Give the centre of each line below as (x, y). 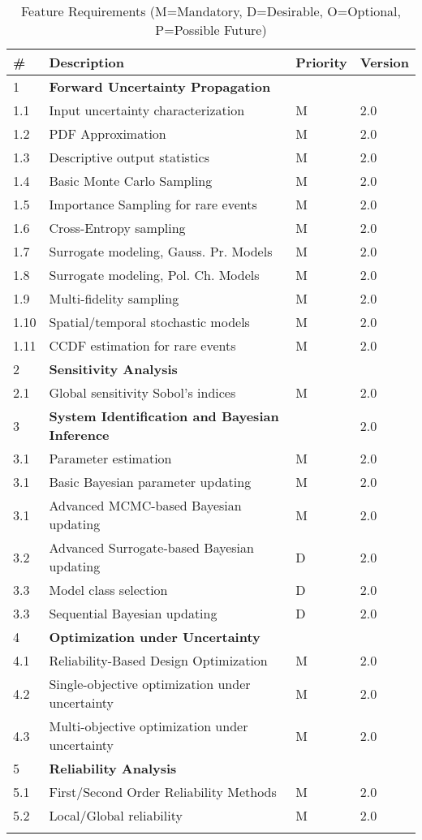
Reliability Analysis (113, 768)
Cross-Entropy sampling (117, 228)
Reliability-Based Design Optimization (158, 660)
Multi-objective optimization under (149, 726)
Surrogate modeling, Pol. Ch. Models (154, 275)
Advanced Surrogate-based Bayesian (151, 547)
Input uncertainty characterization (147, 110)
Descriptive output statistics (129, 157)
